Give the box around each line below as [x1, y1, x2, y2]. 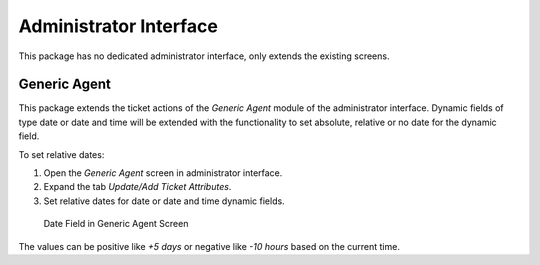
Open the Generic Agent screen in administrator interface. [43, 167, 283, 179]
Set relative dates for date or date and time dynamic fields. [43, 195, 285, 207]
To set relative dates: [18, 148, 105, 160]
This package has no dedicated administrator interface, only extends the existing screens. [18, 50, 390, 62]
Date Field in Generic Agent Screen [43, 218, 189, 230]
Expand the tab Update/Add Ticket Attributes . [43, 181, 232, 193]
